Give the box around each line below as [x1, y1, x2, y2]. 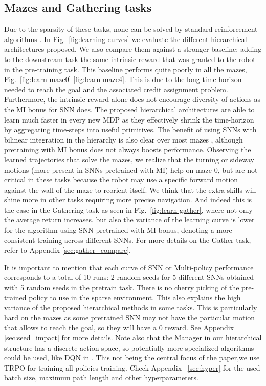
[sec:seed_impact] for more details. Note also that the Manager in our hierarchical [4, 332, 262, 343]
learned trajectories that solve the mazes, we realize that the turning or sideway [4, 154, 254, 165]
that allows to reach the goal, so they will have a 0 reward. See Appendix [4, 322, 234, 333]
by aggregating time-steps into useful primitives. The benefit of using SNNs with [4, 124, 257, 135]
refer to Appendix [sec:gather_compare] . [4, 245, 131, 255]
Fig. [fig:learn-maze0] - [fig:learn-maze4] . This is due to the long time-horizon [4, 74, 242, 85]
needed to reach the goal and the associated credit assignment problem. [4, 84, 228, 94]
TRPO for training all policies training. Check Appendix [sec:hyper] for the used [4, 362, 260, 373]
